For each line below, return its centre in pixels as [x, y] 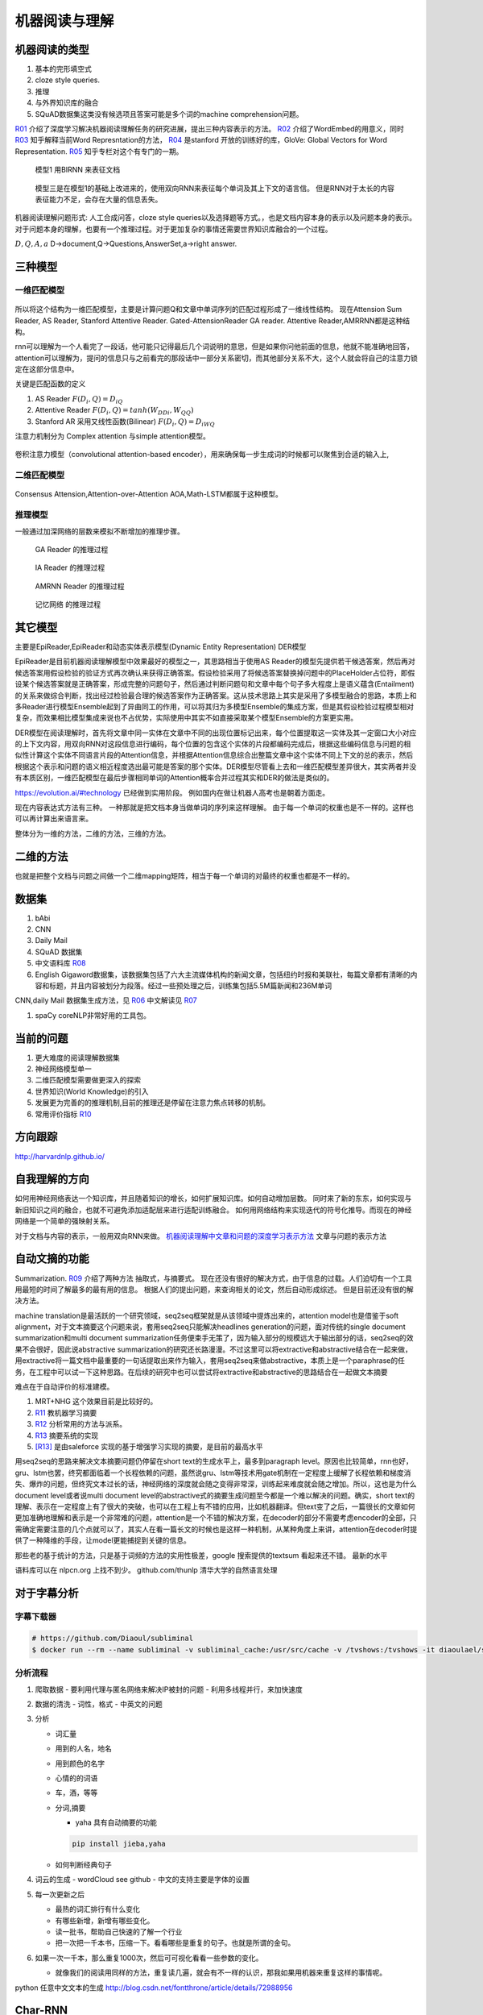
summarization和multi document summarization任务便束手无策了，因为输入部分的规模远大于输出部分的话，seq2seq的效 [214, 1338]
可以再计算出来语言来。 [54, 819]
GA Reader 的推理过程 [72, 549]
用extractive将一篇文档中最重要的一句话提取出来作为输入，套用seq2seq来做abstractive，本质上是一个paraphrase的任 [210, 1361]
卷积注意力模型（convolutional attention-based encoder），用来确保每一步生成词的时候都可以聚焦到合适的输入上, [202, 455]
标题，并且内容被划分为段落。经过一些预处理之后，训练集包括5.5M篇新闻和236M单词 [190, 985]
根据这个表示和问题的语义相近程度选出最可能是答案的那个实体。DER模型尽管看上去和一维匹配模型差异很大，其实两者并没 [216, 767]
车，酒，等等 [76, 1793]
